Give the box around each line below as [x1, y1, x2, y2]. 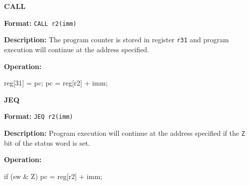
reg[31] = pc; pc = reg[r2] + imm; [4, 78, 108, 88]
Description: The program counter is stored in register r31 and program [4, 34, 229, 45]
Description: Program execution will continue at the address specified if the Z [4, 127, 245, 138]
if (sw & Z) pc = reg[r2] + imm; [4, 171, 102, 181]
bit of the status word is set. [4, 137, 90, 148]
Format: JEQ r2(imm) [4, 111, 73, 121]
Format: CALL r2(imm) [4, 17, 77, 28]
